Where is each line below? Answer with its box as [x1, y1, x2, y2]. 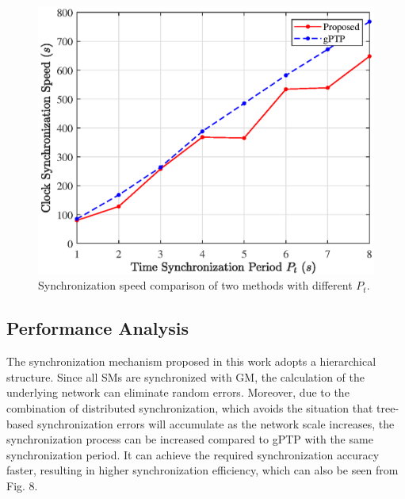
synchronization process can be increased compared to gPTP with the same [6, 431, 373, 447]
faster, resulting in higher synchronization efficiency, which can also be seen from [6, 462, 399, 478]
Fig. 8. [6, 478, 38, 494]
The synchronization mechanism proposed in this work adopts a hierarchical [6, 353, 376, 370]
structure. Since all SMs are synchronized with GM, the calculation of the [6, 368, 365, 385]
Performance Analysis [6, 316, 189, 340]
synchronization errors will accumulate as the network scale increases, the [36, 415, 395, 432]
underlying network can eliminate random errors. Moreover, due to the [6, 384, 350, 401]
